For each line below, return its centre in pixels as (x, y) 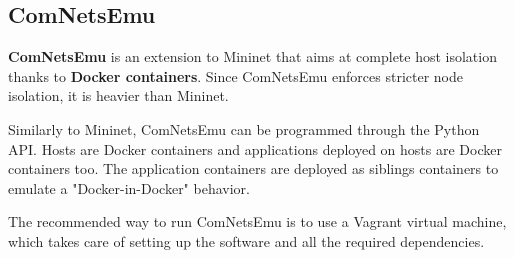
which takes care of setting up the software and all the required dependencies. (246, 240)
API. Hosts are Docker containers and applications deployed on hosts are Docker (255, 148)
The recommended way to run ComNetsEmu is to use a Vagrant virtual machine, (257, 221)
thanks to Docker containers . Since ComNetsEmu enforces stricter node (235, 75)
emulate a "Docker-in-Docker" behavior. (129, 187)
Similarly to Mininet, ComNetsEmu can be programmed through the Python (244, 128)
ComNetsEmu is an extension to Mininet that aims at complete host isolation (252, 56)
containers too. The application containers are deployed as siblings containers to (253, 168)
